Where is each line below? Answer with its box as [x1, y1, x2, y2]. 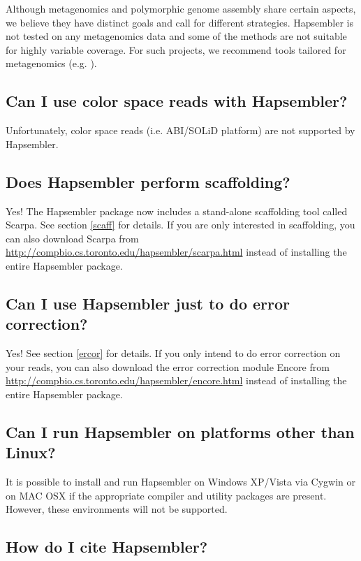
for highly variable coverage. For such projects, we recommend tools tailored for [6, 42, 346, 57]
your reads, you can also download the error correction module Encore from [6, 359, 330, 374]
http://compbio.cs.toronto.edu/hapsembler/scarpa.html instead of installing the [6, 245, 347, 259]
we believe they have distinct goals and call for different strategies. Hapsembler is [6, 15, 353, 29]
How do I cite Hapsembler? [6, 536, 208, 558]
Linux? [6, 442, 56, 463]
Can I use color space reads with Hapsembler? [6, 90, 348, 112]
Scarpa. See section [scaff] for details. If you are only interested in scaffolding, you [6, 217, 355, 232]
